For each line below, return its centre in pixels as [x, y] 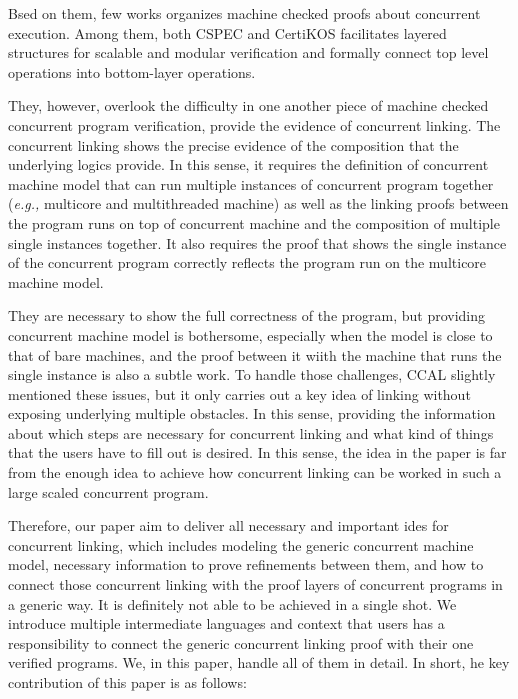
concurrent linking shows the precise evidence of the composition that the [233, 144]
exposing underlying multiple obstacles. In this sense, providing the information [252, 413]
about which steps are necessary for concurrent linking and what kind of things [251, 432]
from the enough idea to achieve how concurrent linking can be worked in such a [255, 472]
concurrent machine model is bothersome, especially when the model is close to [250, 334]
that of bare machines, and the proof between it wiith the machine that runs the [255, 354]
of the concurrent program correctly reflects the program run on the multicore [247, 262]
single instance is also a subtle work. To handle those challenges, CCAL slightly [252, 374]
